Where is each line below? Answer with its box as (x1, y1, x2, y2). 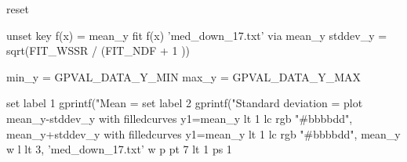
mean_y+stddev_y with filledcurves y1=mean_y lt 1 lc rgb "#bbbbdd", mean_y (6, 125, 401, 142)
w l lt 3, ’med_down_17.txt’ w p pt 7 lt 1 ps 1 (6, 141, 232, 157)
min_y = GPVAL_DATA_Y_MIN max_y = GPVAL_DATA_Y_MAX (6, 68, 362, 85)
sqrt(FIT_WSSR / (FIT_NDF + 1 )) (6, 42, 191, 59)
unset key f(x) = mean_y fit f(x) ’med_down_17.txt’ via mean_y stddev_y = (6, 27, 387, 43)
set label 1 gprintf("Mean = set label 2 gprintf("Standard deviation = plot (6, 95, 363, 111)
